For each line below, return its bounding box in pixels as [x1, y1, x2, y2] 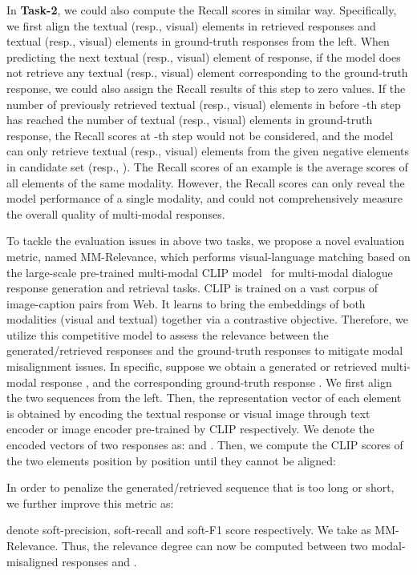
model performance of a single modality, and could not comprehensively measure [6, 190, 403, 207]
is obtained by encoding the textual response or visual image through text [6, 404, 370, 421]
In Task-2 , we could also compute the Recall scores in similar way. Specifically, [6, 2, 397, 18]
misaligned [6, 553, 59, 569]
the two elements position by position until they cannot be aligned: [6, 452, 336, 468]
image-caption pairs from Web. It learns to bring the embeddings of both [6, 295, 366, 312]
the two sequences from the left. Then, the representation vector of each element [6, 389, 402, 406]
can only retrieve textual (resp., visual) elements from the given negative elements [6, 143, 410, 159]
